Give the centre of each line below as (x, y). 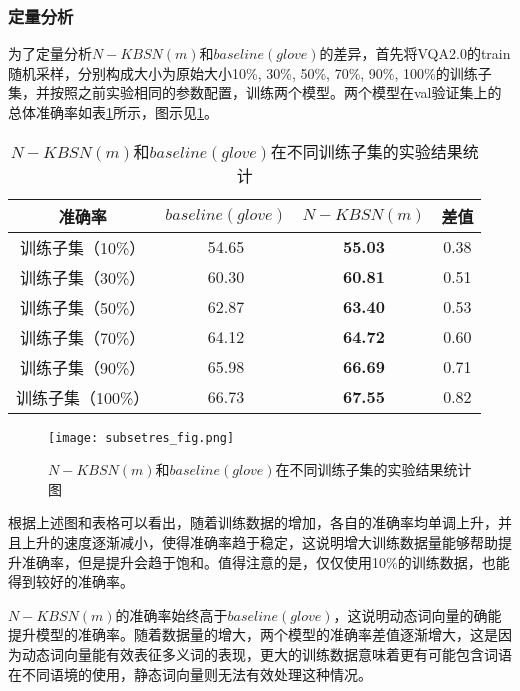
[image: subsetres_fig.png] (141, 437)
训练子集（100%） (83, 397)
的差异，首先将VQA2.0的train (415, 53)
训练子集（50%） (83, 307)
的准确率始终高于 (171, 614)
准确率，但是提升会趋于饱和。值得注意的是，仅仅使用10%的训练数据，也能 (265, 561)
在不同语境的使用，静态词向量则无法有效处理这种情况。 (190, 673)
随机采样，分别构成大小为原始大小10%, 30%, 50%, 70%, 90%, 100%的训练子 (250, 72)
